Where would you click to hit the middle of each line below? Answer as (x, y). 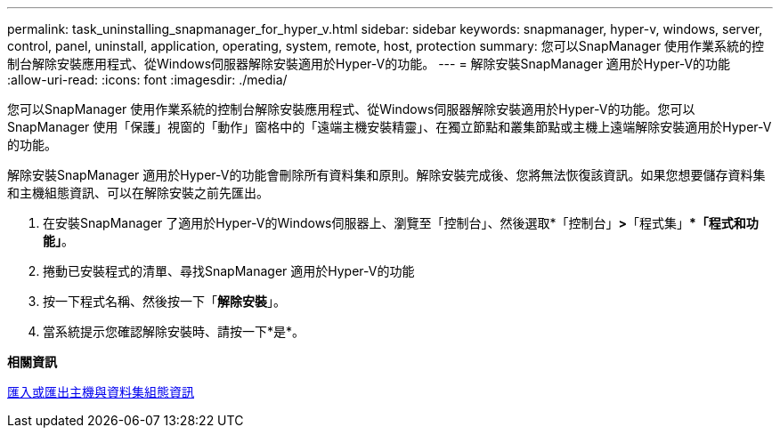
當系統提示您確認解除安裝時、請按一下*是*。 (174, 331)
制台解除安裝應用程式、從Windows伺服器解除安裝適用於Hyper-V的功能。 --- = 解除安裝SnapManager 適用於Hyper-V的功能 (369, 64)
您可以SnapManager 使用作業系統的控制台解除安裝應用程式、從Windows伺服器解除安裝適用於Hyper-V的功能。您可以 (351, 109)
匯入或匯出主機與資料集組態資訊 (101, 392)
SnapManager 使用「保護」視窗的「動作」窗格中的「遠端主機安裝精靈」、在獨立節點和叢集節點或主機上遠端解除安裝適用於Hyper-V (390, 127)
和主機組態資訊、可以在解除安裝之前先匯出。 (138, 193)
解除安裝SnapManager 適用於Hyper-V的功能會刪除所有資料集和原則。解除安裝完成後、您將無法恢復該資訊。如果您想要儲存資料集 (386, 175)
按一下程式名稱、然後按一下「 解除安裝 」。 (164, 301)
